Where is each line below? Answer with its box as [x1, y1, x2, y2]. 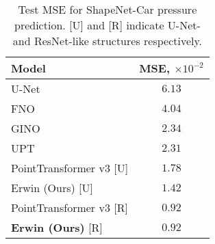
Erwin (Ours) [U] [11, 180, 93, 195]
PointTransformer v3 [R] [11, 200, 128, 215]
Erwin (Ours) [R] [11, 219, 103, 235]
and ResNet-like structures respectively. [12, 33, 203, 49]
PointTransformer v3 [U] [11, 160, 129, 176]
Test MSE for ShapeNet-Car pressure [18, 1, 197, 17]
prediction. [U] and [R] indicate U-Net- [14, 17, 201, 33]
